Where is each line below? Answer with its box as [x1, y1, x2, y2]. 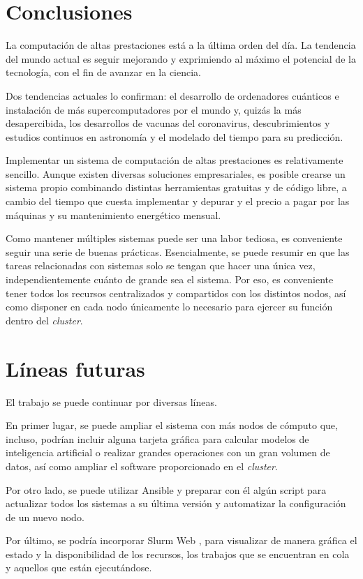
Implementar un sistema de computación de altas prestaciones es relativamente [6, 153, 343, 167]
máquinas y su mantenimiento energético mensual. [6, 207, 221, 222]
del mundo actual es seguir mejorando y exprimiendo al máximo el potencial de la [6, 51, 356, 66]
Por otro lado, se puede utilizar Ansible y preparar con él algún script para [6, 482, 327, 497]
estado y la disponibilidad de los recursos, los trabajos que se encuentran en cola [6, 546, 350, 561]
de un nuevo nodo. [6, 509, 84, 524]
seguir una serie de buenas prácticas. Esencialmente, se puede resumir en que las [6, 244, 350, 259]
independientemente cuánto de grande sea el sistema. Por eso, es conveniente [6, 272, 334, 287]
